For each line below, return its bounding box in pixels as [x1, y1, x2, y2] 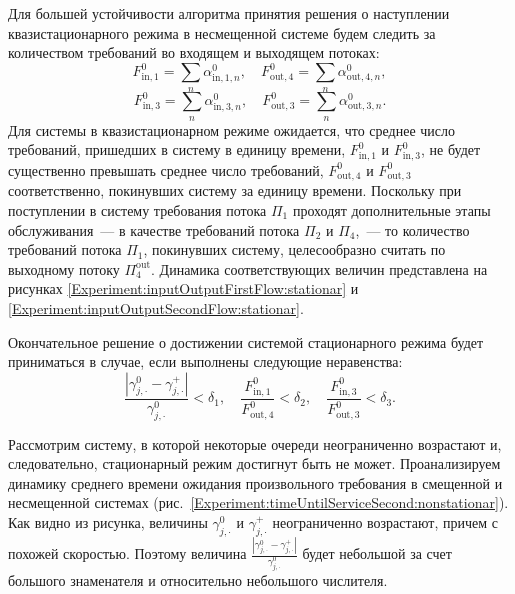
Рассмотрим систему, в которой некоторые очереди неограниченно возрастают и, [8, 433, 502, 454]
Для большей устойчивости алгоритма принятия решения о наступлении [8, 3, 450, 23]
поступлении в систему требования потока [8, 199, 267, 220]
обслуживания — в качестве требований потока [8, 219, 300, 240]
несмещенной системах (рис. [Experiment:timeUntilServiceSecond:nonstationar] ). [8, 492, 509, 513]
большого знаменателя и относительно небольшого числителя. [8, 569, 388, 590]
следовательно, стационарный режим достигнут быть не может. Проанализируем [8, 453, 501, 474]
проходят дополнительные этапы [292, 199, 491, 220]
